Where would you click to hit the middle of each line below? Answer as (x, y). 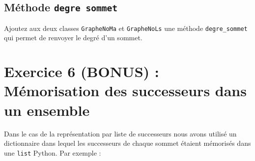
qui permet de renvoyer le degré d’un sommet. (73, 38)
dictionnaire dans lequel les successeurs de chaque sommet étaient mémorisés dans (127, 143)
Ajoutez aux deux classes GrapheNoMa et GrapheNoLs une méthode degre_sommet (126, 28)
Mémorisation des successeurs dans (125, 91)
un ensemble (47, 110)
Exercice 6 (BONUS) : (82, 71)
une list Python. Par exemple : (53, 152)
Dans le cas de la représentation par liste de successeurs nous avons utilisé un (120, 133)
